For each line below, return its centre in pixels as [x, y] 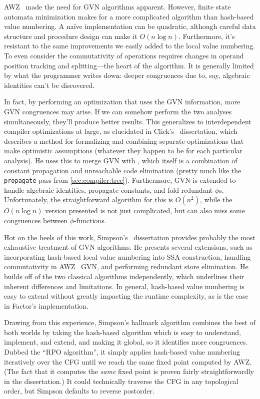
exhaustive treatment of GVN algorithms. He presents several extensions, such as [128, 247]
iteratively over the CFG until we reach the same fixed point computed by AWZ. [128, 361]
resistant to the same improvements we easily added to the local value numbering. [130, 46]
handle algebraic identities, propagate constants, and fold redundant [108, 190]
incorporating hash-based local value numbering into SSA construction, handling [127, 256]
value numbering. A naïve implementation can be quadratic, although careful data [130, 26]
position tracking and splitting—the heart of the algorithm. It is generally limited [129, 65]
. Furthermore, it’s [207, 36]
